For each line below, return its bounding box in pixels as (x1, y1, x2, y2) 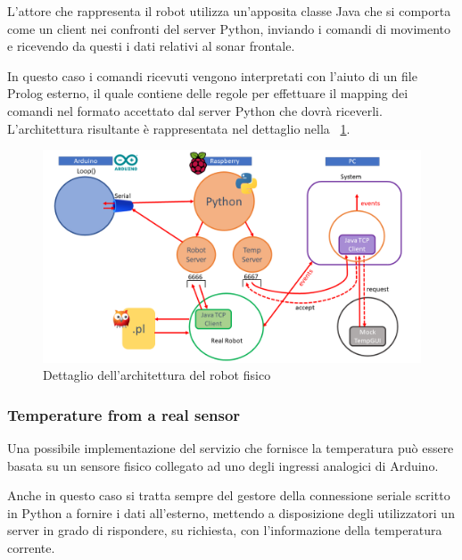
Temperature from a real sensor (7, 403, 241, 425)
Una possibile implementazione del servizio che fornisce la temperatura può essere (7, 439, 454, 457)
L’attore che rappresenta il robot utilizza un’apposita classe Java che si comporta (7, 2, 451, 20)
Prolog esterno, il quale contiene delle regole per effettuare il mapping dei (7, 84, 408, 103)
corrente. (7, 539, 55, 557)
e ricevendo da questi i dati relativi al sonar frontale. (7, 37, 295, 55)
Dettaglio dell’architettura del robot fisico (43, 366, 271, 384)
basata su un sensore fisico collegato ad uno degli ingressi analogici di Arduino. (7, 456, 439, 474)
